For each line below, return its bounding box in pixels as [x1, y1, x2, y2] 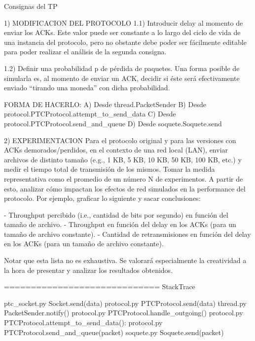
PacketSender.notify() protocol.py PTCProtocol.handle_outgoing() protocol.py [4, 307, 243, 318]
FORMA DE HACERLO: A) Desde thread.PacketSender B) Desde [4, 99, 206, 109]
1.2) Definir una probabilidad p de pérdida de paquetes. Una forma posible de [4, 63, 240, 73]
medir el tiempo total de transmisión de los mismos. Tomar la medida [4, 164, 215, 174]
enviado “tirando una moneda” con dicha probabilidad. [4, 82, 170, 93]
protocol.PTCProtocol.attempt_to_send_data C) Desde [4, 109, 176, 119]
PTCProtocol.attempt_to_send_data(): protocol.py [4, 317, 163, 328]
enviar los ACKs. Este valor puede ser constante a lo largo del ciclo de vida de [4, 27, 241, 38]
